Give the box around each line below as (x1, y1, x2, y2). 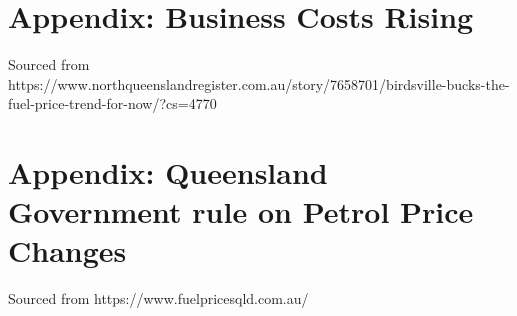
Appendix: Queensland (8, 152, 328, 193)
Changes (8, 230, 127, 271)
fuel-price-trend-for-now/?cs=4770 (8, 93, 217, 114)
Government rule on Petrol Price (8, 191, 474, 232)
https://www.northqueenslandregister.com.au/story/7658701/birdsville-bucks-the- (8, 73, 510, 94)
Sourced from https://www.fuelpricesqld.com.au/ (8, 288, 309, 309)
